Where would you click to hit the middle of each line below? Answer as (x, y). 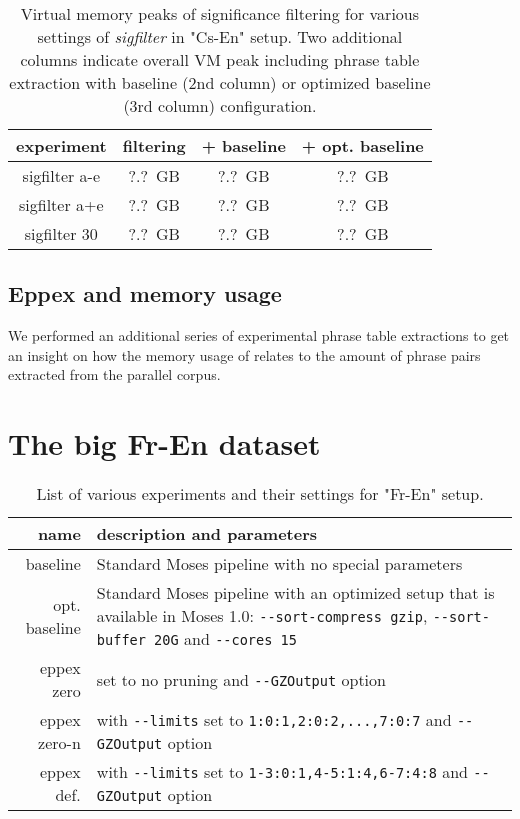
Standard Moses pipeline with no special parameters (279, 564)
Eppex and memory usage (145, 293)
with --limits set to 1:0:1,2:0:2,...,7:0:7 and (274, 720)
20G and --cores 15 (225, 639)
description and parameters (207, 534)
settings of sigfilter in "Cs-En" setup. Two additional (220, 36)
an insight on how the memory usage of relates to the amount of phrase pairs (244, 354)
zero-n (59, 743)
